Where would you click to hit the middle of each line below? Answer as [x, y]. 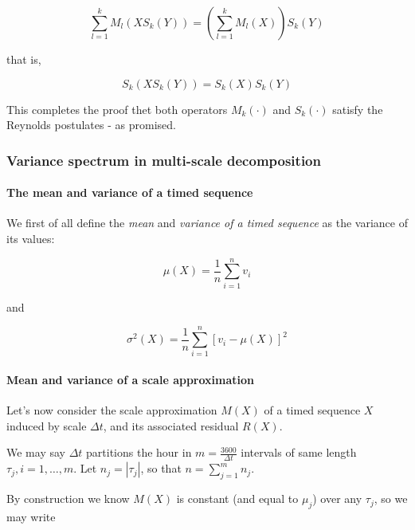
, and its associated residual [171, 425]
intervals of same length [299, 452]
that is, [24, 59]
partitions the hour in [139, 452]
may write [31, 516]
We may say [36, 452]
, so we [391, 499]
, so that [161, 468]
